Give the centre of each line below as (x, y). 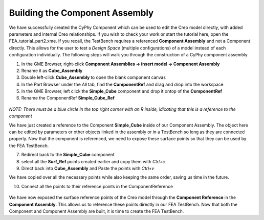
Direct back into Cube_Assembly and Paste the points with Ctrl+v (88, 168)
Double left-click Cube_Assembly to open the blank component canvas (94, 77)
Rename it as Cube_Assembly (52, 71)
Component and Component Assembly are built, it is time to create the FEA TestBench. (97, 211)
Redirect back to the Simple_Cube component (68, 155)
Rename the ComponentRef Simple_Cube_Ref (68, 98)
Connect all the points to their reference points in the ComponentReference (97, 186)
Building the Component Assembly (81, 13)
